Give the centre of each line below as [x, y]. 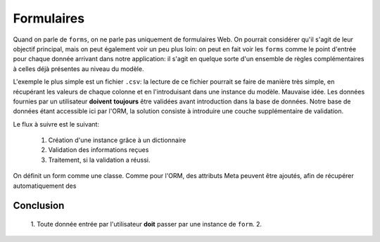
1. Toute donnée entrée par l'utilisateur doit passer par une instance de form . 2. [146, 224]
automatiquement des [45, 186]
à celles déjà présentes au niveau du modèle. [78, 69]
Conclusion [39, 206]
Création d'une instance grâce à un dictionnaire [117, 140]
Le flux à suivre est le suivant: [56, 124]
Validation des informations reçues [99, 150]
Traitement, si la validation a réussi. [99, 160]
